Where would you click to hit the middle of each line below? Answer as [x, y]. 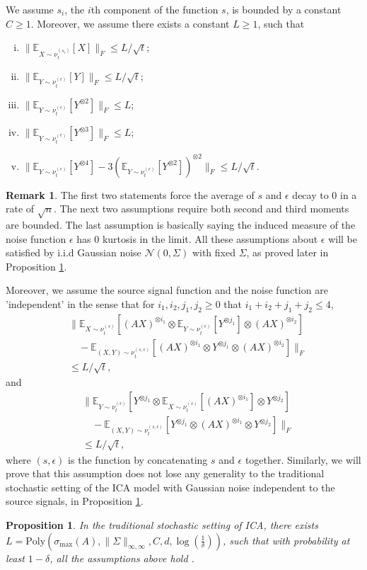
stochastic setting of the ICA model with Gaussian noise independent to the [170, 487]
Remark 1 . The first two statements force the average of [130, 194]
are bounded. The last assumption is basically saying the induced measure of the [181, 225]
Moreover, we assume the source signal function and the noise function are [167, 290]
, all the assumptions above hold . [122, 558]
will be [343, 238]
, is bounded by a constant [284, 9]
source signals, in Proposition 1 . [75, 501]
